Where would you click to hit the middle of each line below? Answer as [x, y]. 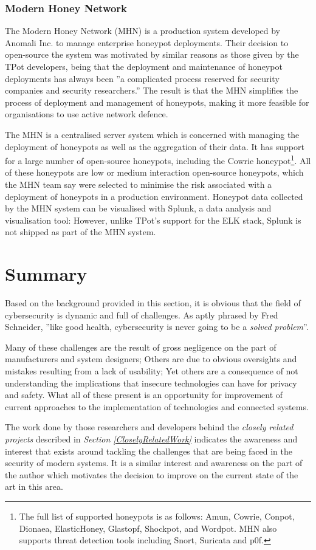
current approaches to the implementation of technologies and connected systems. [157, 406]
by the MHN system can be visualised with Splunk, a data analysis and [138, 208]
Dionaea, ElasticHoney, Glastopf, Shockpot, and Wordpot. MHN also [148, 528]
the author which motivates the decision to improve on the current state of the [152, 474]
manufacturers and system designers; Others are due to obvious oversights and [151, 359]
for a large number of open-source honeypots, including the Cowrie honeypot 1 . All [158, 160]
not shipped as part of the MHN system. [81, 232]
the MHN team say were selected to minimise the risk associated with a [139, 184]
